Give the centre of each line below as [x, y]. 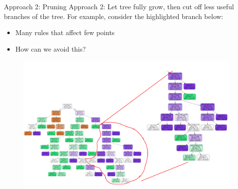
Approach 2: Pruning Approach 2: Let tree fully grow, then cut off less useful [119, 6]
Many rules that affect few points [65, 32]
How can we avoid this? [51, 48]
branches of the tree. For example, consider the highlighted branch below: [114, 16]
